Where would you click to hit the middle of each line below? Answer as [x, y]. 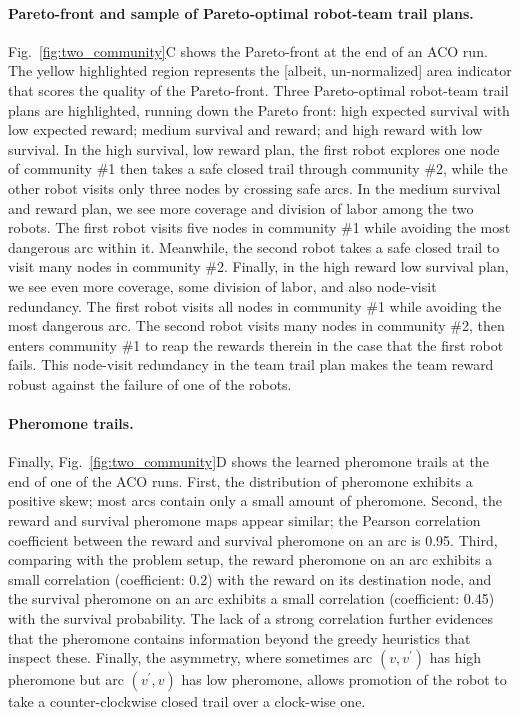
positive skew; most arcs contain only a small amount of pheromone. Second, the [255, 500]
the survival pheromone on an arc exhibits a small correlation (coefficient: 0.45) [251, 598]
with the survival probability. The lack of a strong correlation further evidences [251, 618]
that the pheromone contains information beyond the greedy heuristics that [239, 637]
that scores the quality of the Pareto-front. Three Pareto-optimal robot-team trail [258, 89]
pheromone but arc [66, 679]
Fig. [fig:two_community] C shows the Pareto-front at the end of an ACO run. [248, 50]
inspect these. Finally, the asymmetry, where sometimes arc [190, 657]
